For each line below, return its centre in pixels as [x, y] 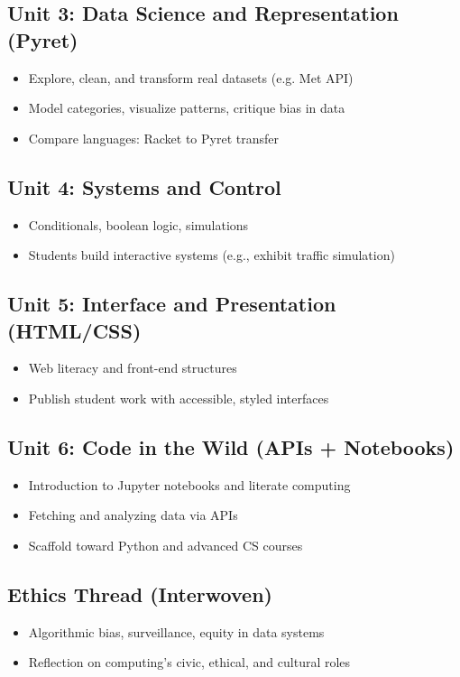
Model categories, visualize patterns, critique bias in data [187, 108]
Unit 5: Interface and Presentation [172, 304]
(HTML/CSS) [74, 330]
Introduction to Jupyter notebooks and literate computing [189, 484]
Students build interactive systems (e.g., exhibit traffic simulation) [212, 255]
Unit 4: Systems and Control [144, 186]
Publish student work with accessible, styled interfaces [179, 398]
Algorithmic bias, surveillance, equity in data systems [176, 631]
